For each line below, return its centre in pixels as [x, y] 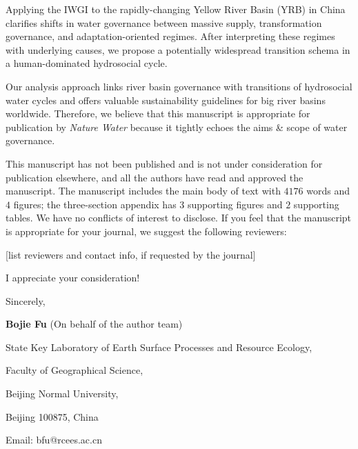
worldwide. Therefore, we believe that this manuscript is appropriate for [158, 113]
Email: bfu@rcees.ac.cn [54, 440]
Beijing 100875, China [52, 416]
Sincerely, [26, 300]
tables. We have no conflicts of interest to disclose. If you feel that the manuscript [179, 218]
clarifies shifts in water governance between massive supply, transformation [164, 22]
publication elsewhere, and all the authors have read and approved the [155, 177]
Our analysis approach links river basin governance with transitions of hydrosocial [179, 86]
